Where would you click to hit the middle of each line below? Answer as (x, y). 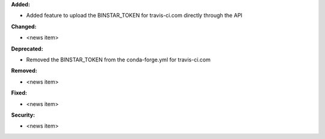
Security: (23, 115)
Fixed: (19, 93)
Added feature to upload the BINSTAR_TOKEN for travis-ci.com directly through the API (135, 16)
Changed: (24, 26)
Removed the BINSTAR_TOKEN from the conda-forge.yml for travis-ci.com (118, 60)
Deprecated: (27, 49)
